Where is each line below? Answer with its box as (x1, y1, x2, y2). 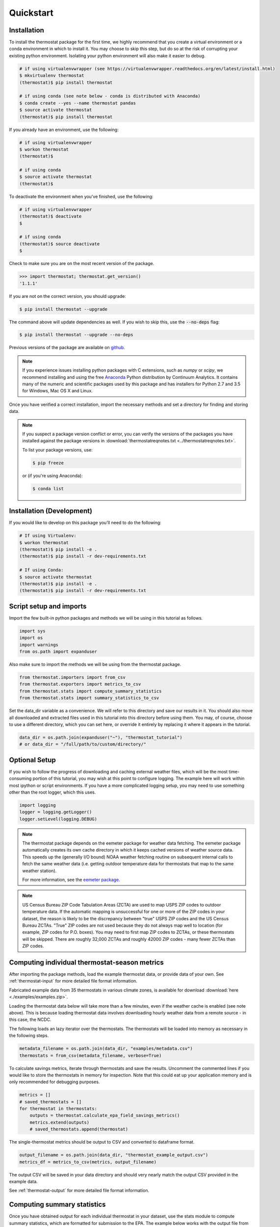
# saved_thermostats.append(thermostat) (29, 1126, 128, 1132)
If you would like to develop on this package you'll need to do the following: (9, 520, 162, 526)
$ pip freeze (32, 460, 64, 466)
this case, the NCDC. (9, 1016, 51, 1023)
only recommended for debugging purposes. (9, 1079, 100, 1085)
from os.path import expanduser (19, 648, 98, 654)
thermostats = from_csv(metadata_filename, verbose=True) (19, 1053, 162, 1058)
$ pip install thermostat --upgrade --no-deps (19, 332, 133, 338)
